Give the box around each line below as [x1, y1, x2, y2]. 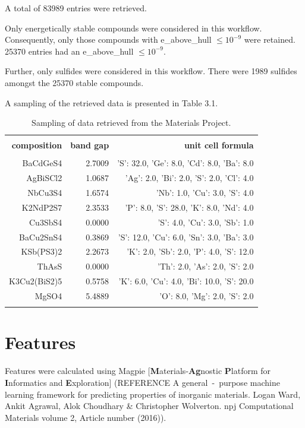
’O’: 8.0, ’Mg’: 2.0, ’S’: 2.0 [159, 289, 254, 302]
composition [11, 139, 62, 151]
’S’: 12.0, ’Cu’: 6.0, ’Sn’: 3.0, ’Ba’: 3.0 [118, 230, 254, 243]
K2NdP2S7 [21, 201, 62, 213]
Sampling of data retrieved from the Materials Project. [32, 116, 231, 129]
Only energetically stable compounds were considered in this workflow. [5, 21, 262, 34]
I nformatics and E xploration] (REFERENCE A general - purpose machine [5, 376, 280, 388]
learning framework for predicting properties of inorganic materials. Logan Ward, [5, 388, 301, 400]
